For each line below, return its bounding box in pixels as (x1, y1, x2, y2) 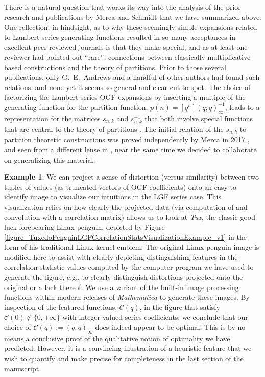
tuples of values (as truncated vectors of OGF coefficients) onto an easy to (4, 181, 236, 192)
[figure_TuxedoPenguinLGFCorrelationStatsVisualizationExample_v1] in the (4, 231, 247, 242)
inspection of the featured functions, (4, 301, 117, 312)
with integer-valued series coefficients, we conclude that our (62, 312, 248, 322)
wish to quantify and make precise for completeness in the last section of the (4, 353, 244, 364)
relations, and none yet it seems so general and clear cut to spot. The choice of (4, 81, 251, 92)
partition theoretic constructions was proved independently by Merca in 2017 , (4, 134, 250, 145)
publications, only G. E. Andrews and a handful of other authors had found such (4, 72, 260, 82)
